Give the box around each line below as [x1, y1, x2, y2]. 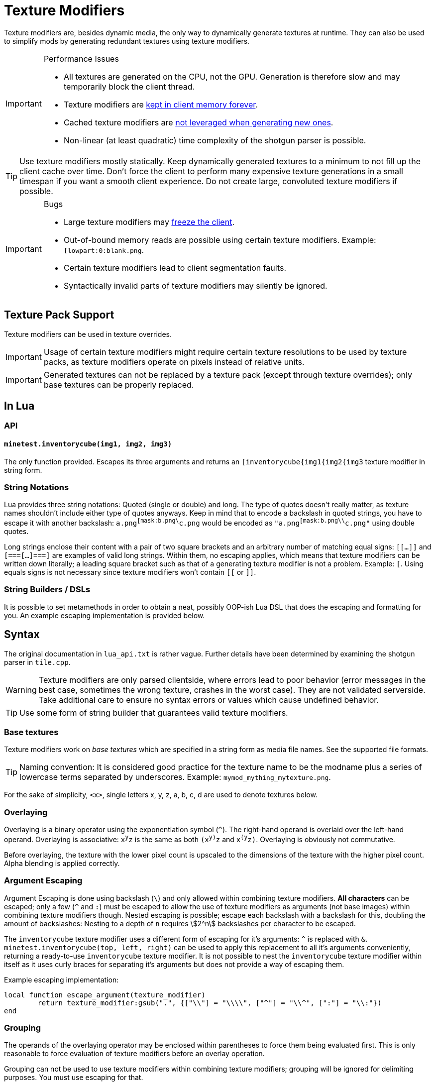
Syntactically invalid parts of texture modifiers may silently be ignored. [63, 280, 327, 291]
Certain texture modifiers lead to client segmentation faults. [63, 262, 287, 273]
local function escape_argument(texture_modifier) [4, 990, 206, 999]
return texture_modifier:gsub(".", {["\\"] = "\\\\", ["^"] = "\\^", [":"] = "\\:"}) [37, 998, 382, 1007]
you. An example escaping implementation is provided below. [4, 611, 205, 620]
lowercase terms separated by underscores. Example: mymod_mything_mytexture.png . [19, 772, 331, 782]
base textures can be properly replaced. [43, 379, 194, 390]
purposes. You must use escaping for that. [4, 1073, 143, 1082]
